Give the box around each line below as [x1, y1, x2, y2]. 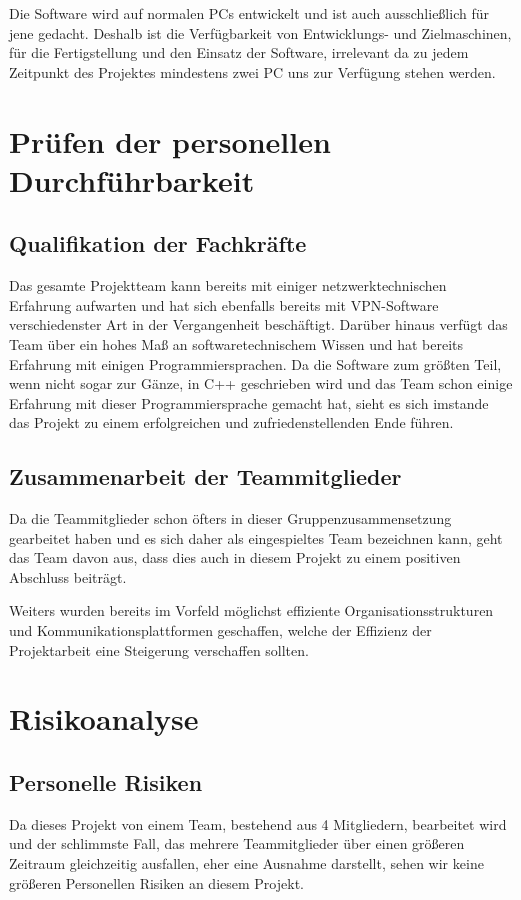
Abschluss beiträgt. [9, 566, 127, 587]
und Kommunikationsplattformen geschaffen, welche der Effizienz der [9, 620, 432, 641]
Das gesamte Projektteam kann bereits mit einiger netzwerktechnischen [9, 275, 447, 296]
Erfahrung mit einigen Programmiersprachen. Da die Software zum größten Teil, [9, 353, 502, 374]
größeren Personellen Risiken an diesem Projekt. [9, 872, 304, 893]
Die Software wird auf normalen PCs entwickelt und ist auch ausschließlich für [9, 3, 489, 23]
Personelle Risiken [9, 767, 203, 798]
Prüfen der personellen [9, 120, 331, 161]
